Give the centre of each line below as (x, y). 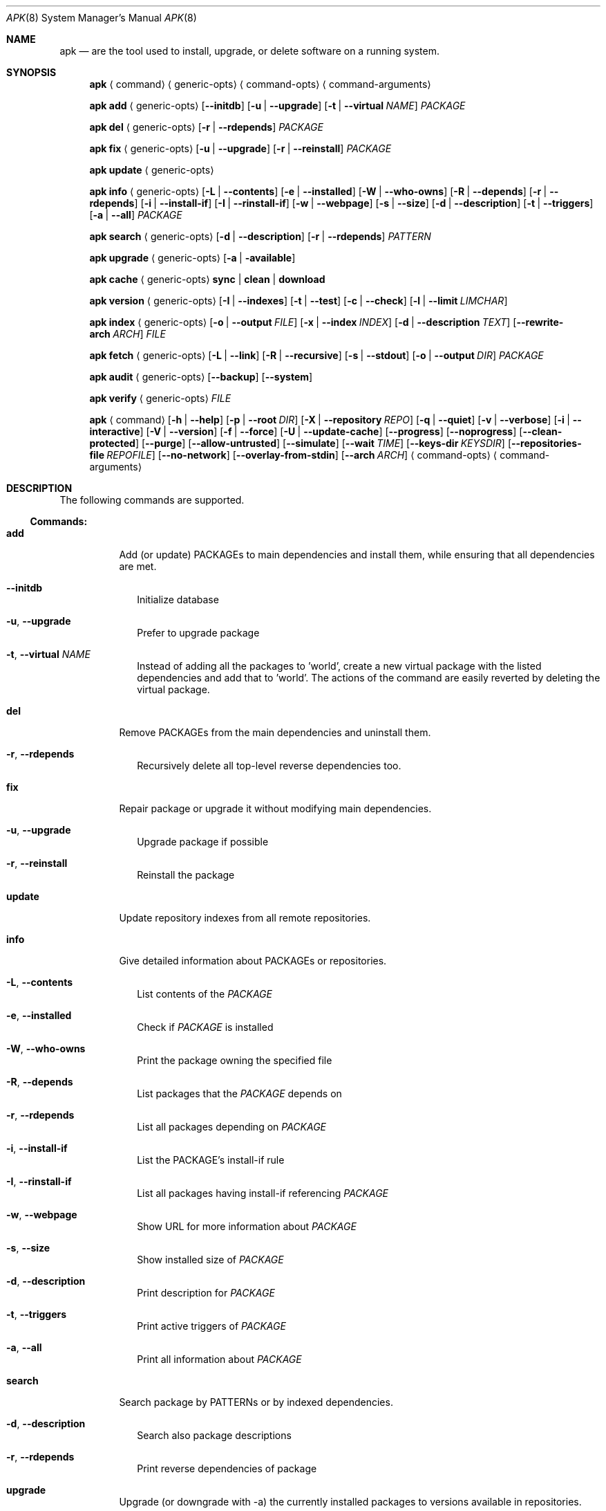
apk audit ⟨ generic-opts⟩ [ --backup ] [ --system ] (201, 377)
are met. (138, 566)
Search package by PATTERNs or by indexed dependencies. (256, 1402)
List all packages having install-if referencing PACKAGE (263, 1193)
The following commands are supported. (152, 500)
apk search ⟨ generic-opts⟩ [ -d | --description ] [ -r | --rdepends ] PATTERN (260, 236)
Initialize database (178, 599)
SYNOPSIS (31, 72)
